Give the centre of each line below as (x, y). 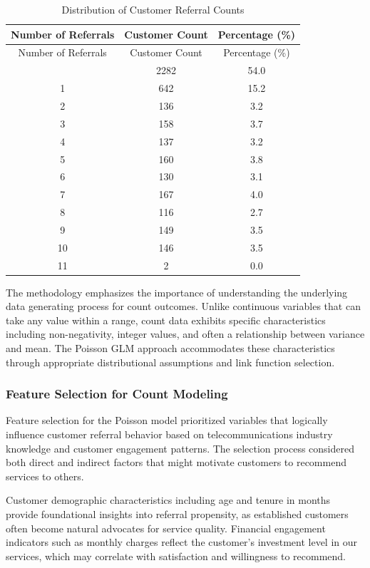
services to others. (45, 476)
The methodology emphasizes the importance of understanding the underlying (177, 292)
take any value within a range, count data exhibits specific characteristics (166, 320)
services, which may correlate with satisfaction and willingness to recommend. (176, 556)
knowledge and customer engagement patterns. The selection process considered (180, 448)
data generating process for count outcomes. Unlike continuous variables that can (183, 306)
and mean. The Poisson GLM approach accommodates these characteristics (170, 348)
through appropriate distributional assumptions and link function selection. (170, 362)
